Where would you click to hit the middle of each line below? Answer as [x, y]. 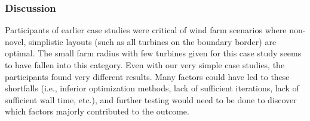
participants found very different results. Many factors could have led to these [147, 76]
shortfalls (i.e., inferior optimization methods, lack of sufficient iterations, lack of [152, 88]
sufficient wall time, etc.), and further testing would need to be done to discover [151, 99]
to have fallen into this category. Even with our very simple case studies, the [145, 65]
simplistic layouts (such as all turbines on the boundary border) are [153, 41]
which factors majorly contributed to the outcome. [97, 111]
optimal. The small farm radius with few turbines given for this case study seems [153, 53]
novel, [16, 41]
